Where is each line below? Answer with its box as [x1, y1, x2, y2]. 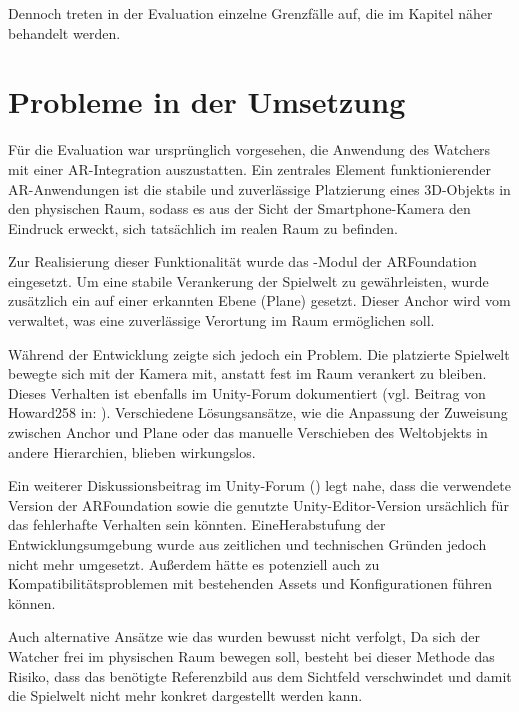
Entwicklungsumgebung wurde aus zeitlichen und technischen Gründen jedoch [8, 534, 487, 554]
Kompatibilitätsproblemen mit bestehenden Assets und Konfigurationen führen [8, 573, 492, 594]
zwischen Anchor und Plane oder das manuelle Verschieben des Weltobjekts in [8, 422, 488, 443]
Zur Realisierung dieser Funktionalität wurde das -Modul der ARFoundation [8, 251, 477, 272]
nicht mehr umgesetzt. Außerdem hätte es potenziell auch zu [8, 553, 380, 574]
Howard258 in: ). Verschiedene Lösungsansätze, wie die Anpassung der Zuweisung [8, 402, 508, 423]
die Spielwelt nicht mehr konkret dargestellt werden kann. [8, 685, 363, 706]
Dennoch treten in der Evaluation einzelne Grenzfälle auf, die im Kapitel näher [8, 3, 493, 23]
